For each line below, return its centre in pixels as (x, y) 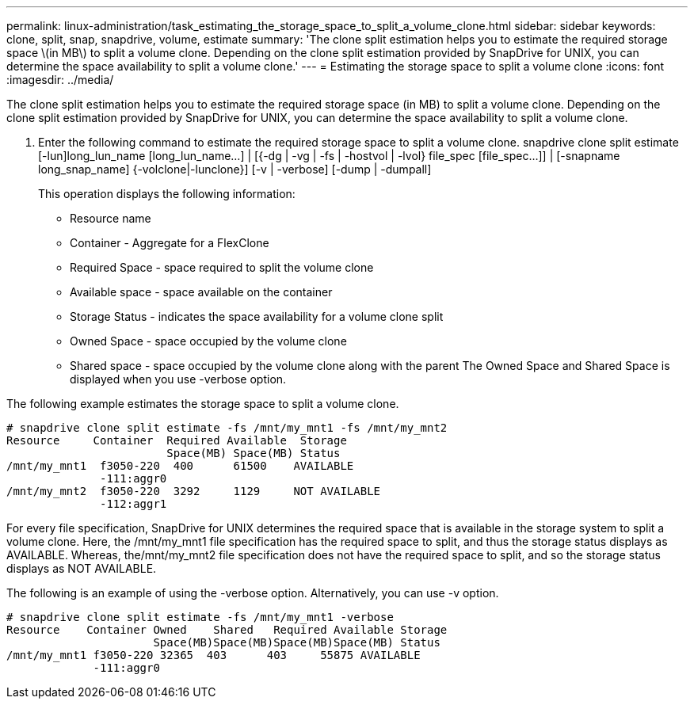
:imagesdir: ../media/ (60, 80)
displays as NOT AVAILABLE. (82, 568)
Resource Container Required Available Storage (177, 440)
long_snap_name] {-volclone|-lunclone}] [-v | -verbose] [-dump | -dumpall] (235, 169)
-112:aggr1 (133, 504)
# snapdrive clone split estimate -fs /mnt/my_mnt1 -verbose (200, 617)
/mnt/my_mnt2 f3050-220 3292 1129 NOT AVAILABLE (194, 491)
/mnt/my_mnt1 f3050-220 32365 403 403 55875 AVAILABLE (214, 655)
